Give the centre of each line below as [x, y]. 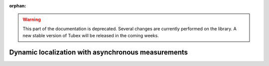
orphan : [18, 6]
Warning [32, 19]
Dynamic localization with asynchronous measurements [99, 52]
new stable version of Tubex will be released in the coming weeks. [91, 36]
